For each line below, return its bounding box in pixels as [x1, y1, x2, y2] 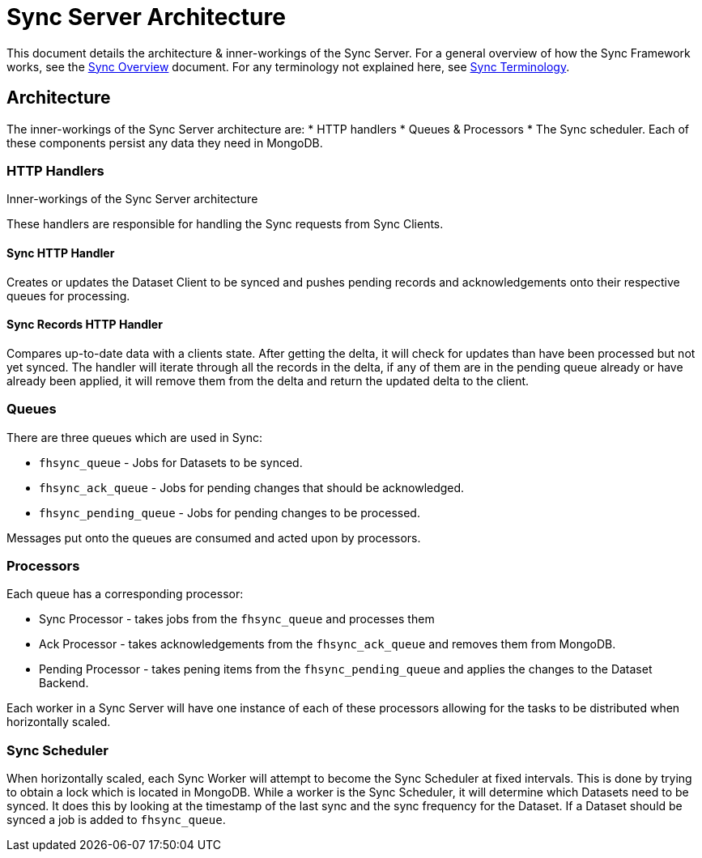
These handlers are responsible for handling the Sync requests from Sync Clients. [6, 217, 444, 231]
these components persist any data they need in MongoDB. [6, 135, 323, 150]
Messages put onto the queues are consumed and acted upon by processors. [6, 530, 421, 545]
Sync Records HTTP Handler [6, 317, 163, 332]
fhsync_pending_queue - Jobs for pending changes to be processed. [39, 505, 420, 520]
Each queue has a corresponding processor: [6, 587, 244, 601]
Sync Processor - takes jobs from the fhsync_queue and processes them [39, 612, 435, 627]
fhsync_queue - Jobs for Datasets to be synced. [39, 455, 303, 469]
